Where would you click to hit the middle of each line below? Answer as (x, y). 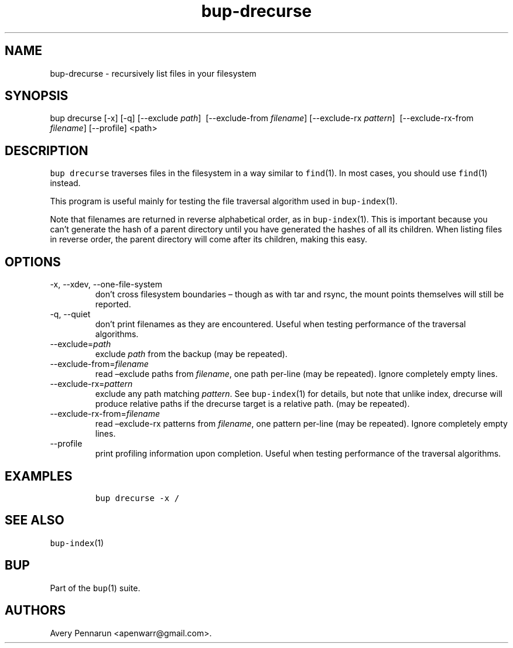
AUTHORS (35, 611)
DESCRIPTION (47, 150)
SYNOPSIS (37, 96)
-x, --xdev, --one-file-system (106, 284)
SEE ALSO (35, 520)
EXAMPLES (39, 476)
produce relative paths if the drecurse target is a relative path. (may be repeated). (252, 404)
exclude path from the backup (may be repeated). (191, 354)
